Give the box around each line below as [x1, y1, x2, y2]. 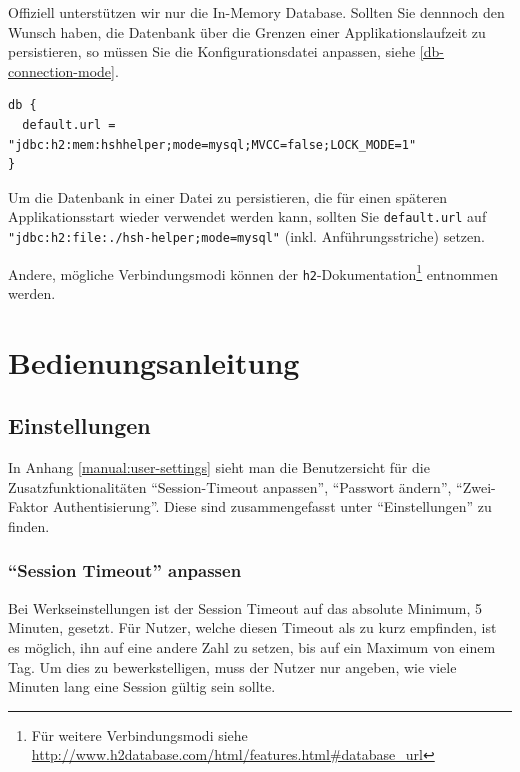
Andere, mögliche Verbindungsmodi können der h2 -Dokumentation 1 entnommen [8, 260, 498, 284]
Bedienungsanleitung [8, 341, 300, 382]
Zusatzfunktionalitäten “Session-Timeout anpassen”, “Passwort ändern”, [8, 476, 452, 497]
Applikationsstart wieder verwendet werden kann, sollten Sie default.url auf [8, 206, 487, 227]
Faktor [8, 496, 49, 517]
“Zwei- [456, 476, 496, 497]
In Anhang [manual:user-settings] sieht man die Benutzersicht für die [8, 457, 430, 478]
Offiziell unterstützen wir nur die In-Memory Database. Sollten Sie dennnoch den [8, 2, 505, 22]
